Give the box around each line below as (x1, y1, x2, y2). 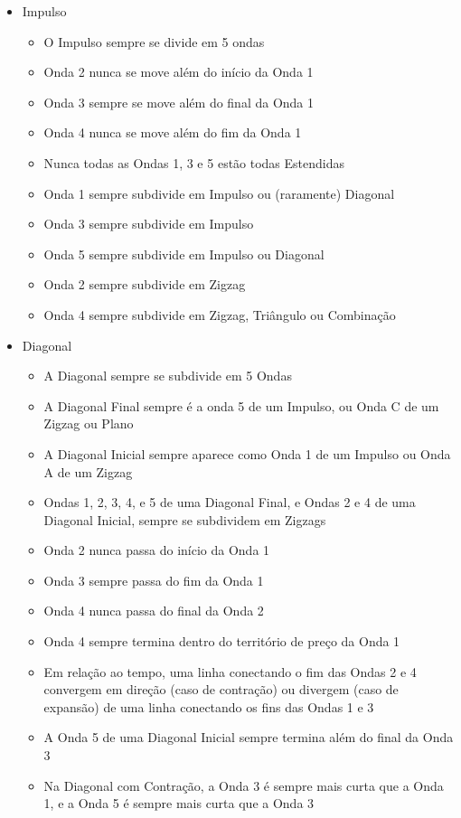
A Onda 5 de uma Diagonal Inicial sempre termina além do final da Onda (43, 728, 454, 747)
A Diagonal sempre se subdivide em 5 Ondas (43, 366, 292, 385)
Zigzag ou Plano (43, 414, 134, 433)
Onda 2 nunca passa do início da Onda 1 (43, 541, 270, 559)
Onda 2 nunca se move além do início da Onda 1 (43, 62, 314, 81)
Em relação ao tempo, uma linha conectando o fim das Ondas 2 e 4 (43, 662, 417, 681)
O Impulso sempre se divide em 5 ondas (43, 32, 265, 51)
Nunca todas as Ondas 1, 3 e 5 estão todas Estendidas (43, 153, 345, 172)
